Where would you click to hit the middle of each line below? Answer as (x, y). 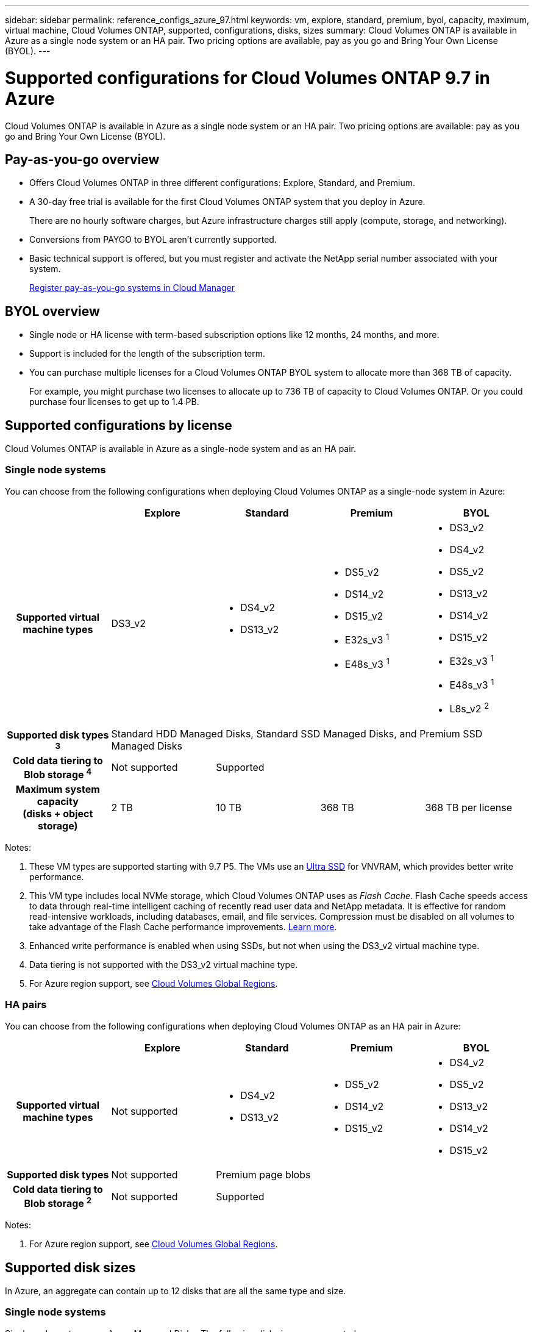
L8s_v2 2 (469, 708)
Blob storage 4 (58, 774)
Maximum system (58, 790)
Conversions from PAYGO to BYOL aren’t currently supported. (153, 240)
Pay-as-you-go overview (82, 159)
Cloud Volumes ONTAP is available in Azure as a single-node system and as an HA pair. (181, 449)
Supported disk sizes (70, 1267)
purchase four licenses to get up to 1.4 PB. (114, 402)
